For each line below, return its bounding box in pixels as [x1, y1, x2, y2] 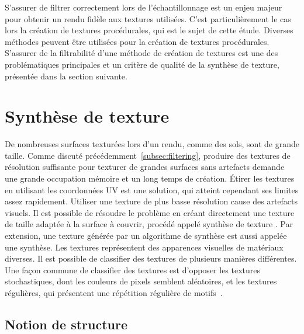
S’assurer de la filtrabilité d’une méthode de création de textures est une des [5, 47, 278, 59]
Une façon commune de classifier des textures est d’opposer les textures [5, 263, 261, 276]
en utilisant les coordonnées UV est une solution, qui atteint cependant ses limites [5, 183, 299, 196]
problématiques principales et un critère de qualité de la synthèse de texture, [5, 58, 279, 70]
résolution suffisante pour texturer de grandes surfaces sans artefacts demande [5, 161, 285, 173]
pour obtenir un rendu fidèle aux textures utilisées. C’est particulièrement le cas [5, 12, 291, 25]
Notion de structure [5, 315, 127, 333]
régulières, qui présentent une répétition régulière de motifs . [5, 287, 223, 298]
